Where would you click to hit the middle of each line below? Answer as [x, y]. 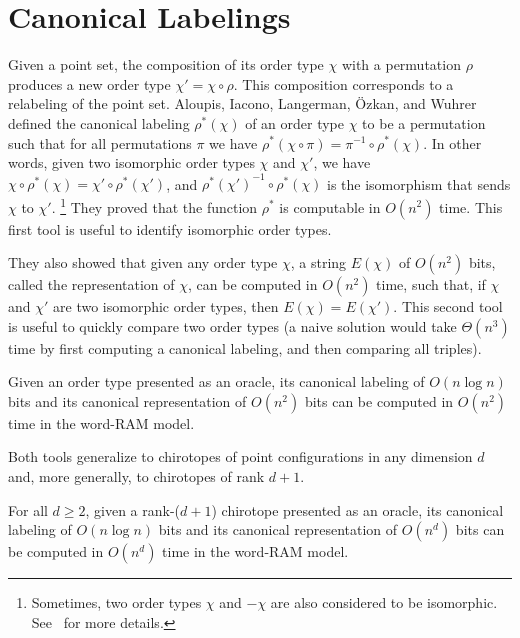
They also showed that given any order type [143, 262]
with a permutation [401, 64]
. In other [452, 142]
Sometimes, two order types [116, 602]
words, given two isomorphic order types [131, 162]
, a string [318, 262]
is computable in [330, 206]
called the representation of [91, 284]
